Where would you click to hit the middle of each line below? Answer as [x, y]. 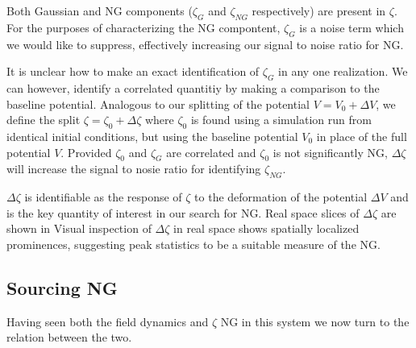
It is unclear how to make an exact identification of [133, 71]
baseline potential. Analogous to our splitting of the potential [158, 104]
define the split [44, 120]
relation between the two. [69, 337]
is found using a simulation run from [281, 120]
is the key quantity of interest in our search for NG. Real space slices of [183, 212]
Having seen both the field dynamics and [108, 321]
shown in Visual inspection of [79, 228]
